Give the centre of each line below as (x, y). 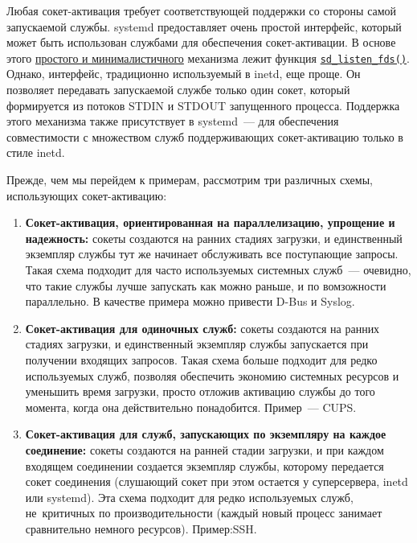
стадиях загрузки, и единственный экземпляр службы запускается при (197, 344)
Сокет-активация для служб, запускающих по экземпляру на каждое (206, 434)
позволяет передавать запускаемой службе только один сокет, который (178, 90)
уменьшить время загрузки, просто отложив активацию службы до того (200, 391)
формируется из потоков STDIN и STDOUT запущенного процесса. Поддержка (203, 105)
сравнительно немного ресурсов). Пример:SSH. (141, 528)
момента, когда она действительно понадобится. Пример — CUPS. (191, 407)
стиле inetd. (36, 152)
